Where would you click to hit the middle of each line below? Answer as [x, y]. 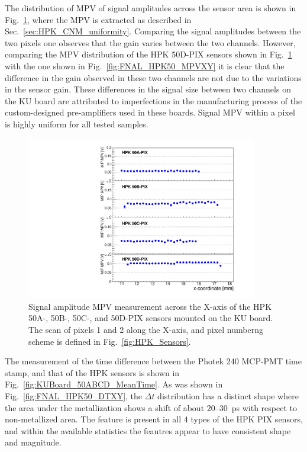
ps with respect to [264, 407]
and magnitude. [33, 442]
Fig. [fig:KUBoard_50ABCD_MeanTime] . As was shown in [114, 384]
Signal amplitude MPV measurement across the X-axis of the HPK [150, 306]
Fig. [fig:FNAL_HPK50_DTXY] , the [74, 395]
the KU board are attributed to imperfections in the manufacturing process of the [153, 100]
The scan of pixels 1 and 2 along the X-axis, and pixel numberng [146, 329]
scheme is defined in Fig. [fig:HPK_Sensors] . [110, 341]
